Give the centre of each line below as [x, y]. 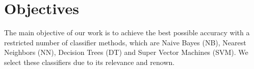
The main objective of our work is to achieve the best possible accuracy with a [127, 32]
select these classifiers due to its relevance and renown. [90, 62]
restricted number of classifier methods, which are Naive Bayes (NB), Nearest [125, 42]
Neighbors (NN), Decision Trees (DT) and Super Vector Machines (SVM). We [126, 52]
